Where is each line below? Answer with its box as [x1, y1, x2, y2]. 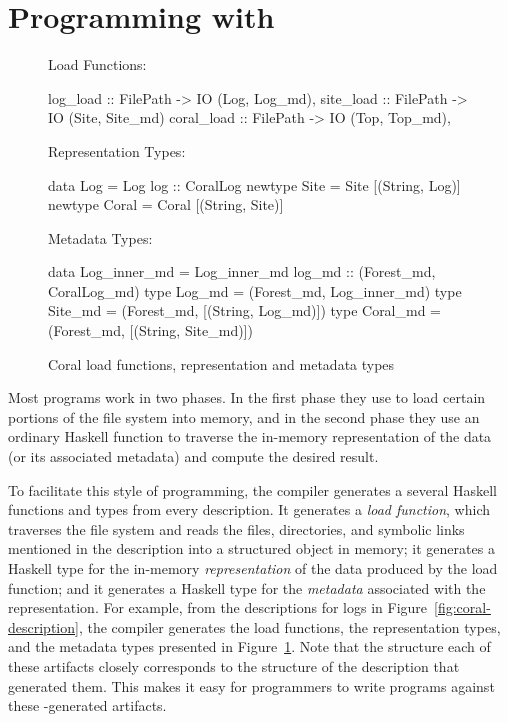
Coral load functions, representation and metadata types [48, 353, 395, 374]
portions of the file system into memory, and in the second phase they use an [8, 406, 480, 427]
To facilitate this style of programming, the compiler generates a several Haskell [8, 479, 497, 500]
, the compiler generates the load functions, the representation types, [78, 616, 501, 637]
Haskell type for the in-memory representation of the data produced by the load [8, 558, 498, 578]
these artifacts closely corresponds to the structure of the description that [8, 655, 460, 676]
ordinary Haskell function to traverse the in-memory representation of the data [8, 426, 492, 447]
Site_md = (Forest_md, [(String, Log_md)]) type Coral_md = [48, 300, 442, 321]
